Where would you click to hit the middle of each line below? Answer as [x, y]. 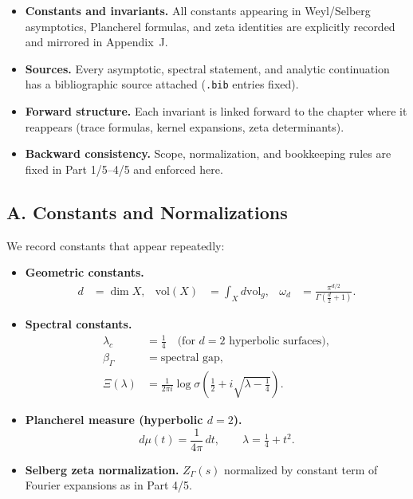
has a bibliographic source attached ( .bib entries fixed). [162, 84]
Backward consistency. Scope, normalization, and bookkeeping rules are [208, 153]
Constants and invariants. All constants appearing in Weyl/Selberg [198, 10]
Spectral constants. [79, 324]
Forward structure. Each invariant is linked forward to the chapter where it [216, 111]
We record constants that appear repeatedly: [116, 245]
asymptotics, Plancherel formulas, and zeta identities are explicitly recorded [210, 26]
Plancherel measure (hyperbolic [114, 420]
